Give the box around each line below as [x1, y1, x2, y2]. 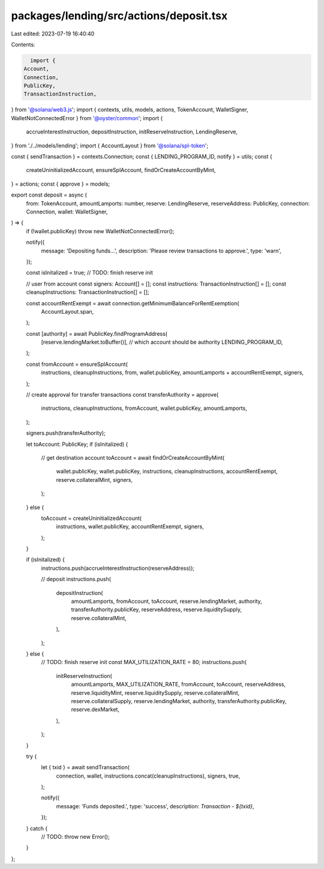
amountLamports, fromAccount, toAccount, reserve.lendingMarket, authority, [71, 598, 262, 605]
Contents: [11, 41, 35, 48]
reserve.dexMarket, [71, 706, 120, 713]
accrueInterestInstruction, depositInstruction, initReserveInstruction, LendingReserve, [26, 128, 238, 135]
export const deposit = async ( [11, 191, 87, 198]
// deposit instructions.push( [41, 576, 111, 583]
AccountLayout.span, [41, 308, 94, 315]
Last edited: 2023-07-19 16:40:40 [11, 30, 95, 37]
